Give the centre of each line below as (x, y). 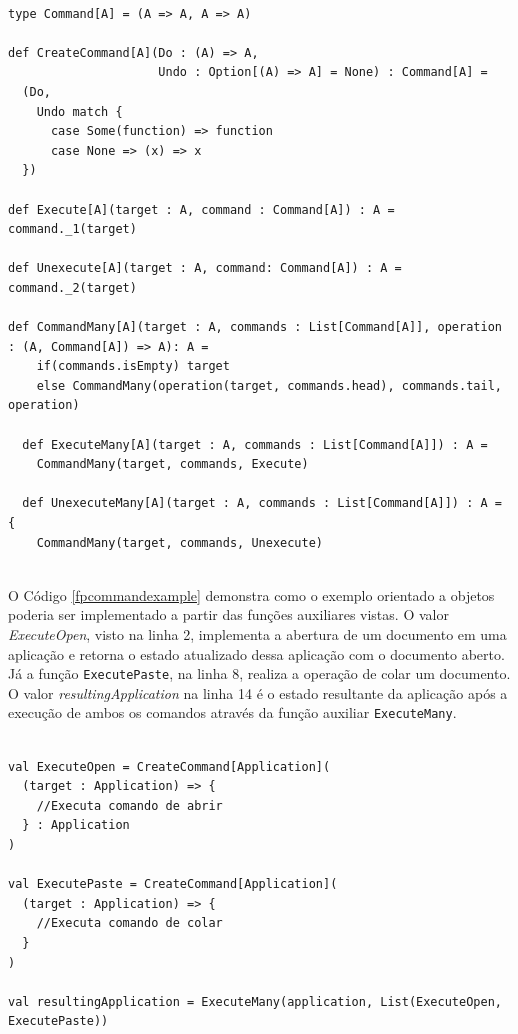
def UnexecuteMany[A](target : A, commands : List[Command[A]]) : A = (262, 503)
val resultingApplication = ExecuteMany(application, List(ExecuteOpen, (255, 1001)
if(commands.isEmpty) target (133, 366)
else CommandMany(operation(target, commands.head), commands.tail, (269, 385)
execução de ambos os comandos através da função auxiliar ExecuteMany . (232, 712)
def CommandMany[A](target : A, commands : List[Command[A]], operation (255, 327)
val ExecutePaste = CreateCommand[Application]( (173, 884)
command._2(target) (72, 287)
